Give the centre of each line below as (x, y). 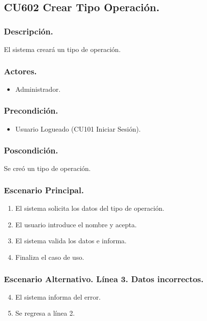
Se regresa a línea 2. (45, 313)
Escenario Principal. (44, 190)
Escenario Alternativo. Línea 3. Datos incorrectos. (104, 279)
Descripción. (29, 31)
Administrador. (38, 89)
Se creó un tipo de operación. (47, 168)
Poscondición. (31, 150)
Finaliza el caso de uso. (50, 257)
